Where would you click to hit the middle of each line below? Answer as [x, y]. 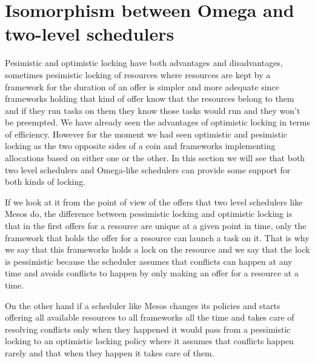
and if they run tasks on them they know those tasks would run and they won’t [153, 110]
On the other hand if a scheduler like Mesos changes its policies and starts [143, 305]
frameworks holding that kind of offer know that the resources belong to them [150, 98]
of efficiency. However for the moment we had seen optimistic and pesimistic [146, 134]
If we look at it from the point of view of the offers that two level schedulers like [154, 201]
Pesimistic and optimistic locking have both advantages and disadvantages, [144, 63]
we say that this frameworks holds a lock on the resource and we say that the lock [157, 249]
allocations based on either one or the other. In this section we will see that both [155, 158]
